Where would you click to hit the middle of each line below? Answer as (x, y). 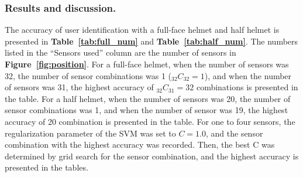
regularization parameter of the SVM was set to (90, 133)
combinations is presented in (247, 87)
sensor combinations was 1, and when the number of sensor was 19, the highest (147, 110)
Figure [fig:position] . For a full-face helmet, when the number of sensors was (147, 64)
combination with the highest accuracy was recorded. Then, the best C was (140, 144)
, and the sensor (234, 133)
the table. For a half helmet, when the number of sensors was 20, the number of (148, 98)
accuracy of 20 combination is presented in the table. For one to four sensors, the (150, 121)
